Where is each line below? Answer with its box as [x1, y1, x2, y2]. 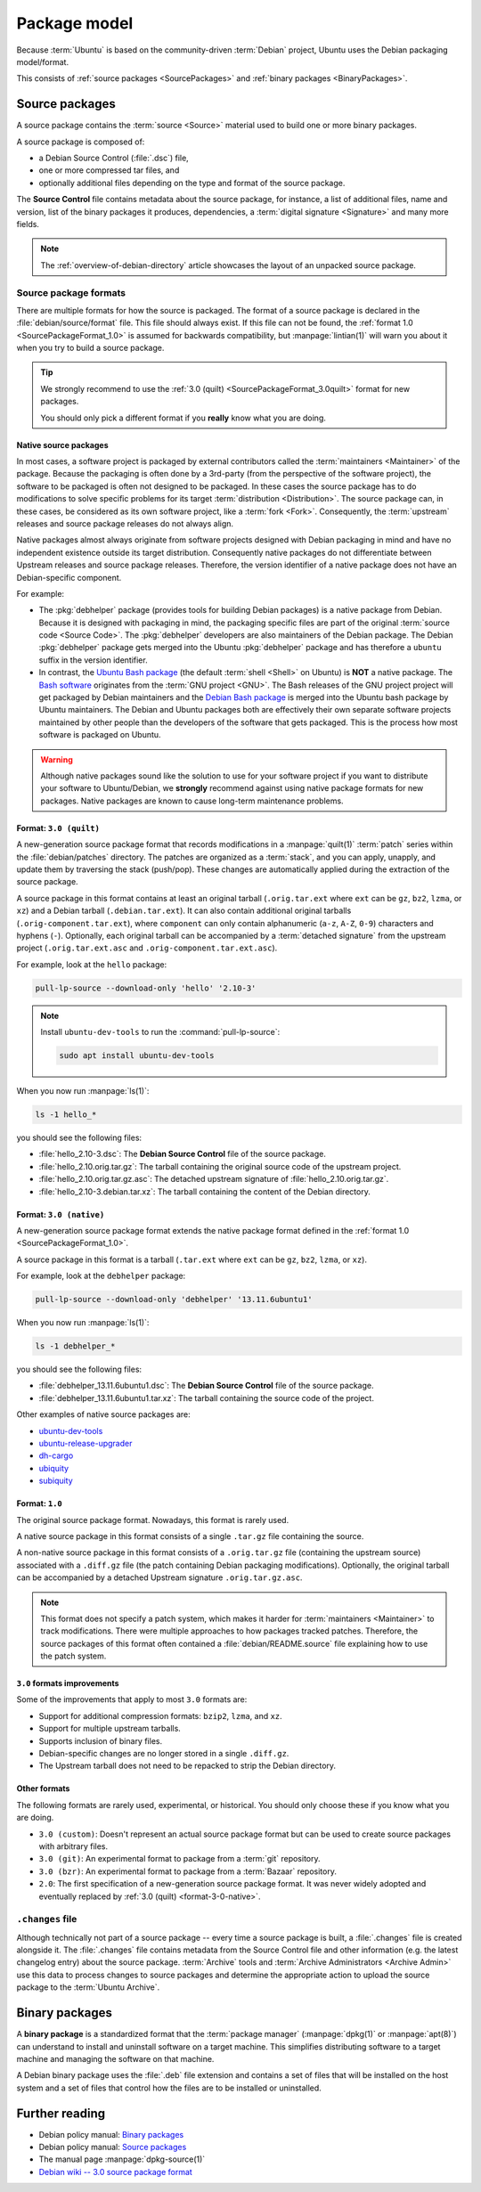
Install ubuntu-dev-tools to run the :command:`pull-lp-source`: [40, 1027, 281, 1038]
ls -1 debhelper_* [35, 1341, 116, 1351]
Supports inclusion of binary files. [38, 1735, 163, 1746]
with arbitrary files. [38, 1840, 109, 1852]
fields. [16, 218, 40, 229]
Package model [16, 13, 134, 33]
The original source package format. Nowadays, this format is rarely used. [16, 1514, 289, 1525]
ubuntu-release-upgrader [38, 1438, 133, 1448]
